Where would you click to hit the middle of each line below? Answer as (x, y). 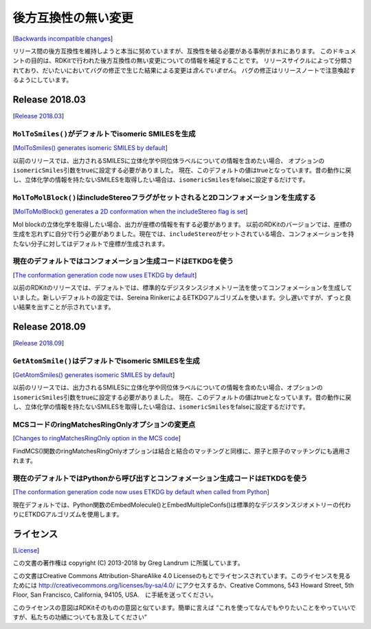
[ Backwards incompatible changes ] (63, 39)
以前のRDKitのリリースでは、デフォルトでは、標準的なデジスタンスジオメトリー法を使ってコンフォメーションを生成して (182, 288)
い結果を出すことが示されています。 (64, 307)
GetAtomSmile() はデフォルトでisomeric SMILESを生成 (106, 361)
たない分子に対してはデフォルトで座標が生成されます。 (90, 244)
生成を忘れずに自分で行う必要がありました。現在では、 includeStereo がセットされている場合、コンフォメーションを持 (183, 234)
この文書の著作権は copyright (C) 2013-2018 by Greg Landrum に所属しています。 (128, 563)
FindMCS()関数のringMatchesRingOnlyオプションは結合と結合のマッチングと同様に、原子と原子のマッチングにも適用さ (182, 451)
